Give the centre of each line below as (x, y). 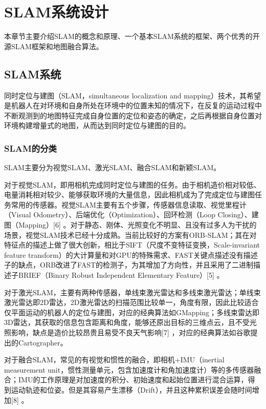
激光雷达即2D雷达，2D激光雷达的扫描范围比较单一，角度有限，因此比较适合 (131, 302)
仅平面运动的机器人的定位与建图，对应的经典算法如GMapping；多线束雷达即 (132, 312)
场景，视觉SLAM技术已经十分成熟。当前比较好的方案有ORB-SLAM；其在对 (130, 234)
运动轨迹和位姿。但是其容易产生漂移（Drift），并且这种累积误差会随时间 (131, 389)
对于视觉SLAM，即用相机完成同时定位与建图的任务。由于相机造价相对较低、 (132, 184)
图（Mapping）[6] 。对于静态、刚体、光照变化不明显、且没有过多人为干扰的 (130, 225)
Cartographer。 (43, 342)
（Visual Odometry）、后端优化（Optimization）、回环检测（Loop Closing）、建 (131, 214)
